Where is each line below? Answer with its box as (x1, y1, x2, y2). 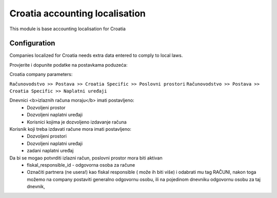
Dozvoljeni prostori (27, 133, 67, 140)
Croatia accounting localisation (9, 8, 146, 19)
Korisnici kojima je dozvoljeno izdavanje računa (27, 118, 127, 125)
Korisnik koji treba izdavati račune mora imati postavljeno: (9, 126, 132, 132)
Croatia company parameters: (9, 71, 73, 77)
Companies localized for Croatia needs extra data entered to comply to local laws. (9, 52, 183, 58)
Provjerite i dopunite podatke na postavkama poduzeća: (9, 62, 128, 68)
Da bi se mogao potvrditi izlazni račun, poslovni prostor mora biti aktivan (9, 154, 163, 161)
